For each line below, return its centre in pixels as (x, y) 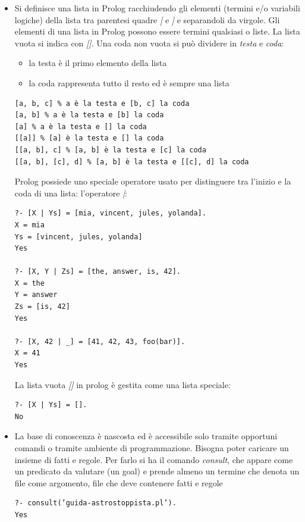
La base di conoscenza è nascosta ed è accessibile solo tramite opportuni (146, 436)
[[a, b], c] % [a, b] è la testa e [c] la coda (110, 150)
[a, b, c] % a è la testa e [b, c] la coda (102, 103)
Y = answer (36, 295)
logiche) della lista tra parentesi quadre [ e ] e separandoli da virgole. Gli (147, 19)
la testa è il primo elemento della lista (98, 63)
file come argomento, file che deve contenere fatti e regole (119, 482)
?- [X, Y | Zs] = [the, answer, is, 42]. (98, 272)
